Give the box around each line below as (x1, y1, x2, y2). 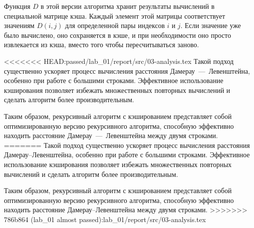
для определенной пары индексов (65, 20, 165, 30)
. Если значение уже (180, 20, 241, 30)
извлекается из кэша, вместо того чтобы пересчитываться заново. (4, 39, 199, 50)
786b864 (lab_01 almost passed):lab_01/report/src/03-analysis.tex (4, 214, 206, 224)
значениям (4, 20, 35, 30)
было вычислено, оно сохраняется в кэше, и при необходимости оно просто (4, 29, 231, 40)
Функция (4, 1, 30, 11)
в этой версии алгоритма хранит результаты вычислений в (40, 1, 215, 11)
